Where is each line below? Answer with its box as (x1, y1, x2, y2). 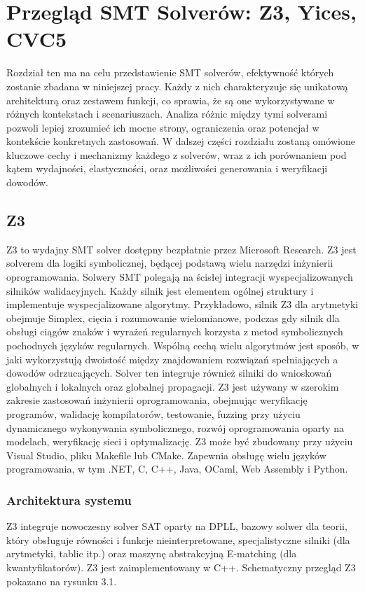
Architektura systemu (6, 491, 132, 508)
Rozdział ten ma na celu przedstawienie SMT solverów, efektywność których (6, 65, 334, 80)
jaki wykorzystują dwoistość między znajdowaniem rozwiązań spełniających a (6, 351, 338, 366)
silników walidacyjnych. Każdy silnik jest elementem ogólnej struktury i (6, 283, 314, 298)
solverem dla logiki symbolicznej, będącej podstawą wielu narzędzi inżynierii (6, 256, 333, 270)
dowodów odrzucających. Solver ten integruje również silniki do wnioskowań (6, 365, 332, 380)
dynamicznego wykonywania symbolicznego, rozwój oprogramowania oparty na (6, 420, 345, 435)
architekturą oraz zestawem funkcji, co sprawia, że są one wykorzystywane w (6, 92, 335, 107)
